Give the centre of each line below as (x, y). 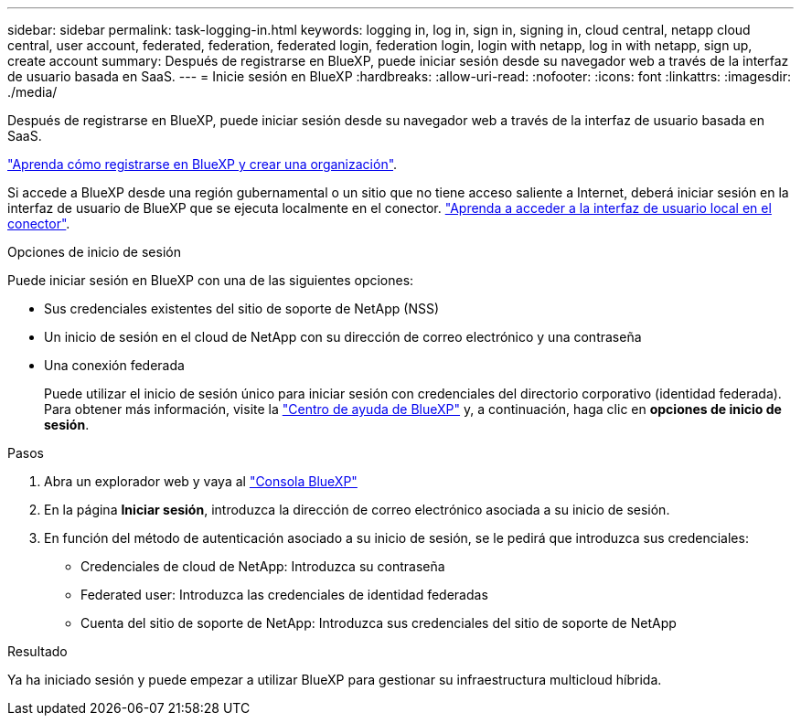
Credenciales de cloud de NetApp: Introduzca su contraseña (263, 566)
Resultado (37, 651)
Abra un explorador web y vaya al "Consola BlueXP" (201, 481)
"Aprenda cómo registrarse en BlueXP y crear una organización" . (203, 164)
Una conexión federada (114, 365)
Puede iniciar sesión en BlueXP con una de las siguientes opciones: (211, 280)
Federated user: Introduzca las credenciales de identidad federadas (284, 595)
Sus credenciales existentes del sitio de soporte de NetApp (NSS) (242, 308)
